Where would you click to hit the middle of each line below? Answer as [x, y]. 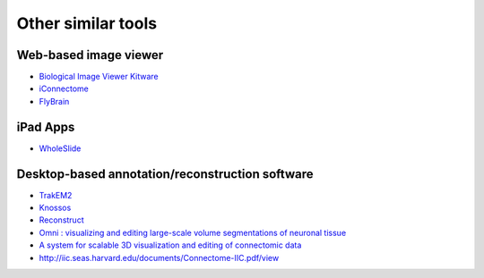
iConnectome [64, 88]
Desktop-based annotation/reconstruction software [165, 174]
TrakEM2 [56, 195]
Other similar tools [86, 23]
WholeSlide [60, 148]
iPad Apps [46, 126]
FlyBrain [54, 101]
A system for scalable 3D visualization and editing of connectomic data [170, 245]
